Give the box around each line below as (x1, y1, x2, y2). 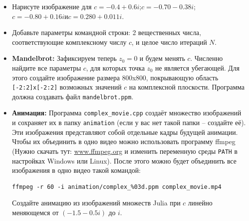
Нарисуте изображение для (12, 1, 92, 11)
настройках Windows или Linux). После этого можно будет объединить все (12, 155, 237, 166)
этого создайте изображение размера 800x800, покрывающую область (12, 72, 218, 82)
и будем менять (139, 53, 185, 63)
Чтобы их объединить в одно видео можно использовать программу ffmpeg (12, 136, 235, 147)
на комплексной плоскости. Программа (129, 82, 245, 92)
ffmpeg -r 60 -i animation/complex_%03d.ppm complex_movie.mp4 (12, 183, 222, 190)
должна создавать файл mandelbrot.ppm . (12, 91, 134, 101)
